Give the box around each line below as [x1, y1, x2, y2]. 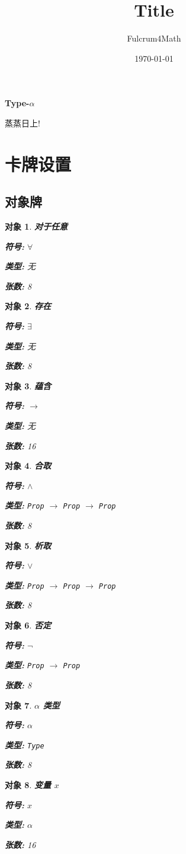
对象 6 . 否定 [5, 619, 51, 631]
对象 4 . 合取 [5, 459, 51, 472]
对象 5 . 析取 [5, 539, 51, 551]
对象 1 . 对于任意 [5, 220, 68, 233]
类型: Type [5, 738, 44, 751]
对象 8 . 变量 [5, 778, 51, 790]
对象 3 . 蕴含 [5, 379, 51, 392]
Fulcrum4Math [127, 32, 181, 45]
